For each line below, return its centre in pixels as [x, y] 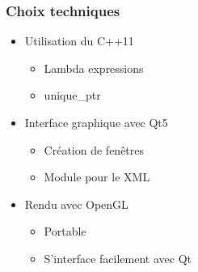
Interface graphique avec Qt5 [96, 122]
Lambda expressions [94, 68]
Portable [65, 231]
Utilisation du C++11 [79, 41]
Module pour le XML [97, 177]
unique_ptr [72, 95]
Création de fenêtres [94, 149]
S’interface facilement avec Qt [118, 258]
